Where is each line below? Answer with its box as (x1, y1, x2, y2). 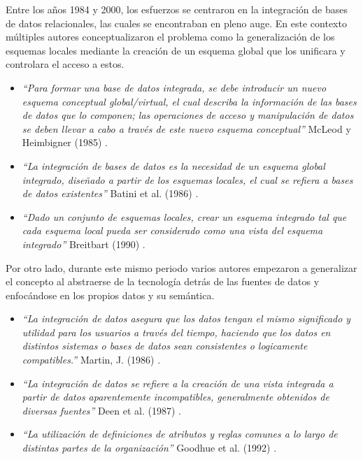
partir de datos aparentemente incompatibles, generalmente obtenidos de (22, 389, 329, 404)
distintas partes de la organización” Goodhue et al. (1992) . (22, 440, 277, 455)
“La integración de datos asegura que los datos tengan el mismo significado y (22, 311, 351, 326)
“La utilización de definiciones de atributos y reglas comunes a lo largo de (22, 426, 338, 441)
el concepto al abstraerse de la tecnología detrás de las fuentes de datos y (6, 274, 320, 289)
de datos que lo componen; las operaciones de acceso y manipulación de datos (22, 108, 354, 122)
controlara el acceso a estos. (6, 57, 124, 71)
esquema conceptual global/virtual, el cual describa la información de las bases (22, 94, 357, 108)
